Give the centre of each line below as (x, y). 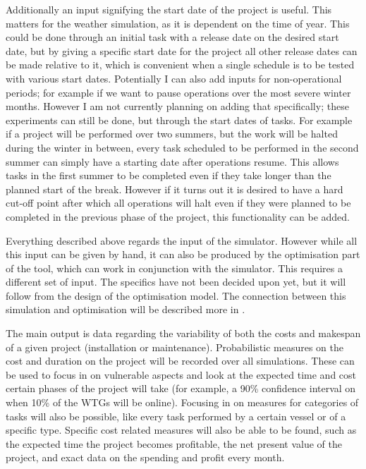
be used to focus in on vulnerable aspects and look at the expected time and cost (181, 374)
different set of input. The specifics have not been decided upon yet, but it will (176, 282)
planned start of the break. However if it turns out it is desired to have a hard (175, 189)
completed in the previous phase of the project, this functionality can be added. (178, 216)
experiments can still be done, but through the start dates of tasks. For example (179, 120)
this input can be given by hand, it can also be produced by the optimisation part (183, 254)
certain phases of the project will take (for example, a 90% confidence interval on (181, 388)
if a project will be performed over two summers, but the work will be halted (172, 134)
